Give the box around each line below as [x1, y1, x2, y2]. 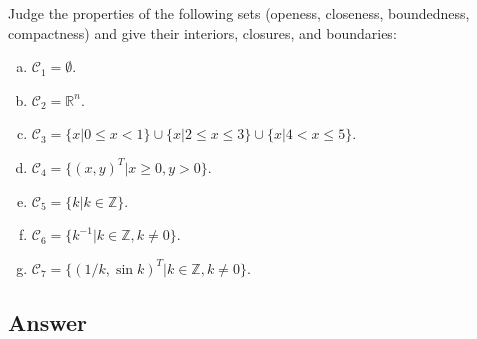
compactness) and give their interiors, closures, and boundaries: [8, 22, 397, 43]
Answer [8, 306, 88, 337]
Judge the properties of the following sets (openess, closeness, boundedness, [8, 3, 470, 23]
